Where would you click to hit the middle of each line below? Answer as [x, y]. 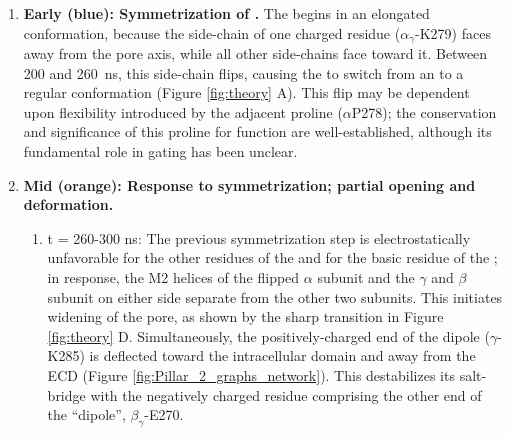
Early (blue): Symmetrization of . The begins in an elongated [226, 13]
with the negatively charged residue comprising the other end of [286, 394]
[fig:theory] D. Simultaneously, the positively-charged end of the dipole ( [268, 335]
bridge [66, 394]
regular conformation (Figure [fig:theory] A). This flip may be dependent [246, 92]
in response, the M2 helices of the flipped [173, 276]
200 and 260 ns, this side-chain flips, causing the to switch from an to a [243, 72]
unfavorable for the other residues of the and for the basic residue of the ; [272, 257]
